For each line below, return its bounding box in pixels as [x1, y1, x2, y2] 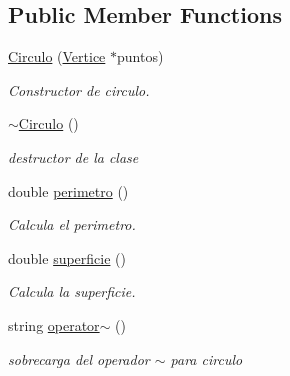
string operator [8, 314, 100, 335]
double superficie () [8, 247, 126, 268]
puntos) [116, 46, 164, 67]
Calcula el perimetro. [8, 214, 136, 235]
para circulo [170, 348, 243, 369]
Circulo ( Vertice [8, 46, 106, 67]
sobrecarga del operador [8, 348, 150, 369]
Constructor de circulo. [8, 79, 150, 100]
